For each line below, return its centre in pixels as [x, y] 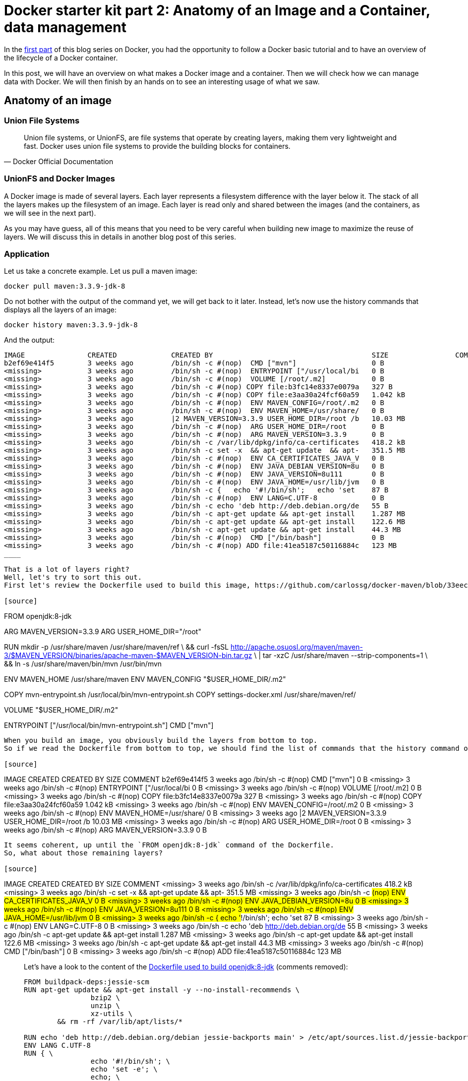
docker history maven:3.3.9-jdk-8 [71, 325]
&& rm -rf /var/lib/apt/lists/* [120, 1022]
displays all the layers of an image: [60, 310]
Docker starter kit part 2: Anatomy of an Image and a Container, [217, 10]
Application [27, 254]
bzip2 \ [105, 998]
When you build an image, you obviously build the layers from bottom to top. [161, 741]
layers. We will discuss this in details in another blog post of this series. [120, 237]
